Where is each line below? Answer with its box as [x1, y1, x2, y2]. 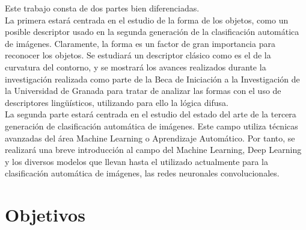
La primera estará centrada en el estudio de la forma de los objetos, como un [5, 13, 289, 26]
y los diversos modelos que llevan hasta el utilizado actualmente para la [5, 155, 268, 167]
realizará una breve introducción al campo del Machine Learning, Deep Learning [5, 143, 302, 156]
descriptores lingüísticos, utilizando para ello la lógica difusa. [5, 96, 228, 108]
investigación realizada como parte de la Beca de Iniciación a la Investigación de [5, 72, 300, 85]
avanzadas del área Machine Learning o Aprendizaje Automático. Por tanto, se [5, 131, 295, 144]
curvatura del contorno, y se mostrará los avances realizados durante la [5, 60, 266, 73]
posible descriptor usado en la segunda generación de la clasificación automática [5, 25, 299, 38]
